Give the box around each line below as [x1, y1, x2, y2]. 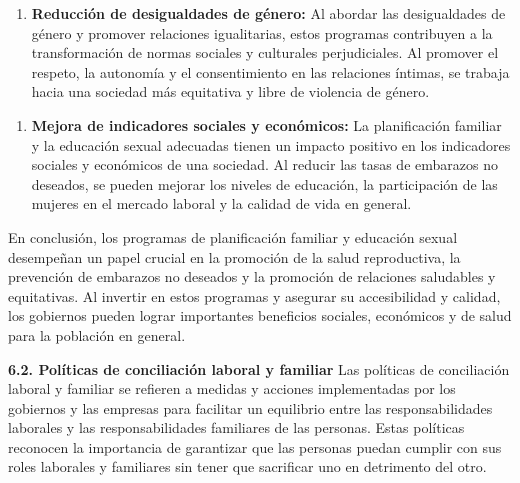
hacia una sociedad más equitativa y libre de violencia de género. [31, 81, 430, 102]
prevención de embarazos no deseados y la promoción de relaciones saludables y [8, 266, 496, 287]
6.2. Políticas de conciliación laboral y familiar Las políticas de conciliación [8, 358, 510, 379]
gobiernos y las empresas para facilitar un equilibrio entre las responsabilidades [8, 397, 493, 418]
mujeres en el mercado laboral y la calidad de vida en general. [31, 193, 412, 214]
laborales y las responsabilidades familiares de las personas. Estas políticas [8, 417, 465, 438]
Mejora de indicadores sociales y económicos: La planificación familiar [31, 114, 502, 135]
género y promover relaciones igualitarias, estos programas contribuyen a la [31, 22, 493, 43]
